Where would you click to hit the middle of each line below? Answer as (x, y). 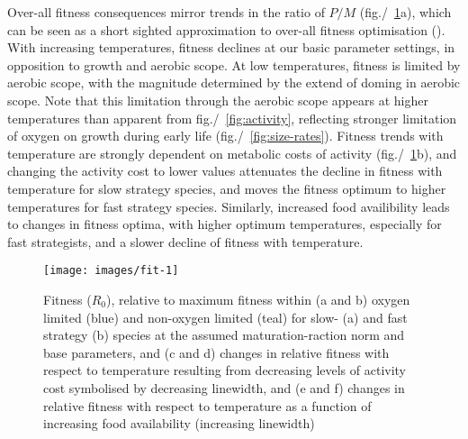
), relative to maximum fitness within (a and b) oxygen (258, 299)
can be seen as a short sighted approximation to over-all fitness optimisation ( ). (226, 29)
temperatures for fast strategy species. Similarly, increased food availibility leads (229, 206)
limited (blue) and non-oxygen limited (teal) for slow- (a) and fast (225, 317)
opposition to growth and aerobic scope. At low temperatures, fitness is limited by (234, 64)
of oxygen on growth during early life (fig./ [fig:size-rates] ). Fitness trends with (225, 136)
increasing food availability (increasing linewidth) (179, 423)
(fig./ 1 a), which (405, 12)
